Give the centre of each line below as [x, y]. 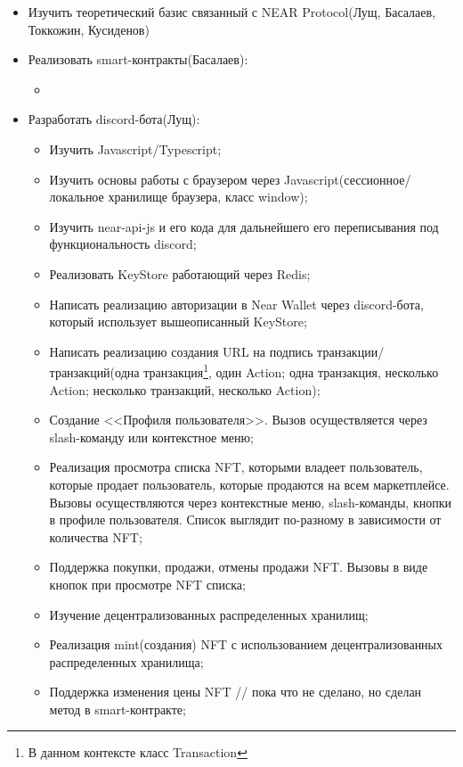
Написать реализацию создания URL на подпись [181, 351]
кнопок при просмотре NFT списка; [147, 584]
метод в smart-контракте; [118, 709]
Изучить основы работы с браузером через [165, 179]
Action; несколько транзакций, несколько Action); [185, 389]
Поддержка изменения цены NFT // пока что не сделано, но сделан [236, 692]
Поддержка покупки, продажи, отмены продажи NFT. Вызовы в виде [239, 567]
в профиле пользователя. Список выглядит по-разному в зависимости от [245, 520]
